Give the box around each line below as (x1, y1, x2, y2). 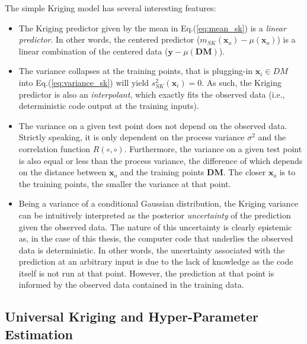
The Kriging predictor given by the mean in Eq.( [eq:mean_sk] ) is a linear (18, 21, 286, 34)
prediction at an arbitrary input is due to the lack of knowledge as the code (18, 255, 293, 268)
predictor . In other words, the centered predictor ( (18, 33, 200, 46)
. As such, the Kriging (202, 76, 282, 88)
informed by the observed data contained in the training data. (18, 278, 244, 291)
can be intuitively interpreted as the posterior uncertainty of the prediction (18, 208, 291, 221)
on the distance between (18, 166, 107, 178)
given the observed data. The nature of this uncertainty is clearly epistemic (18, 220, 292, 233)
